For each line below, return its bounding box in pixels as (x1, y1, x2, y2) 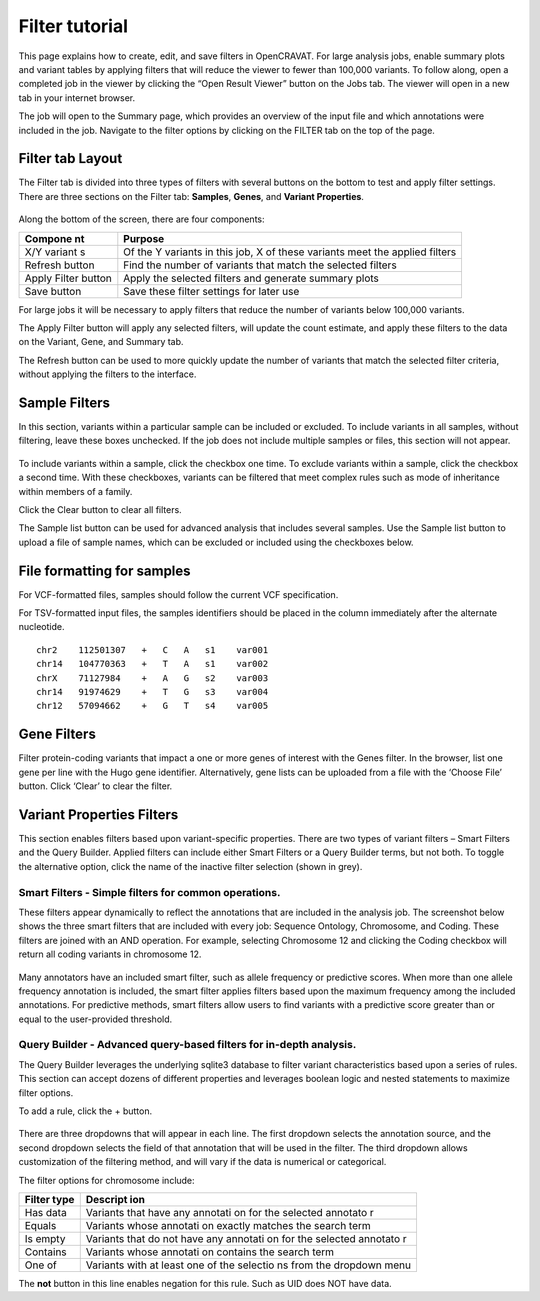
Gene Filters (18, 726, 97, 743)
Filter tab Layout (18, 150, 123, 167)
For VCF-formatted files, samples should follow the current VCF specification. (18, 588, 339, 600)
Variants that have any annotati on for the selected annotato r (85, 1205, 374, 1219)
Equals (24, 1218, 57, 1232)
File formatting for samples (18, 562, 191, 579)
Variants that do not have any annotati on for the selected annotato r (85, 1231, 407, 1245)
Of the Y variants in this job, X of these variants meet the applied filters (123, 245, 457, 259)
